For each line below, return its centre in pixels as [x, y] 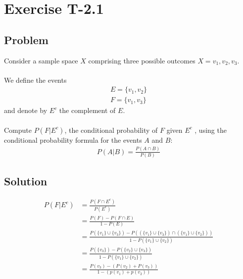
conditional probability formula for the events [73, 139]
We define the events [35, 80]
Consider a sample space [41, 60]
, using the [211, 130]
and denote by [26, 110]
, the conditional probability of [111, 130]
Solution [26, 181]
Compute [18, 130]
